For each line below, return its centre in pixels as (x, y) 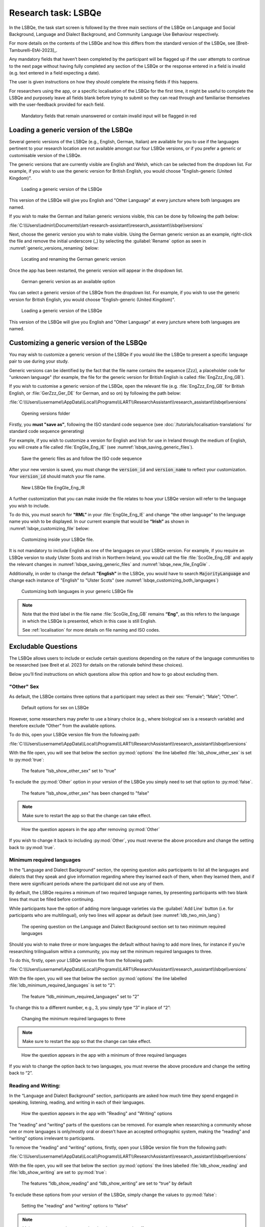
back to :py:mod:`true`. (32, 847)
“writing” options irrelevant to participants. (52, 1138)
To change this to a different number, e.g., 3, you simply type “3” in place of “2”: (90, 1008)
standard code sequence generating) (47, 431)
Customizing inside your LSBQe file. (58, 539)
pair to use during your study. (39, 361)
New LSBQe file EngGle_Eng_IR (53, 487)
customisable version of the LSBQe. (45, 155)
